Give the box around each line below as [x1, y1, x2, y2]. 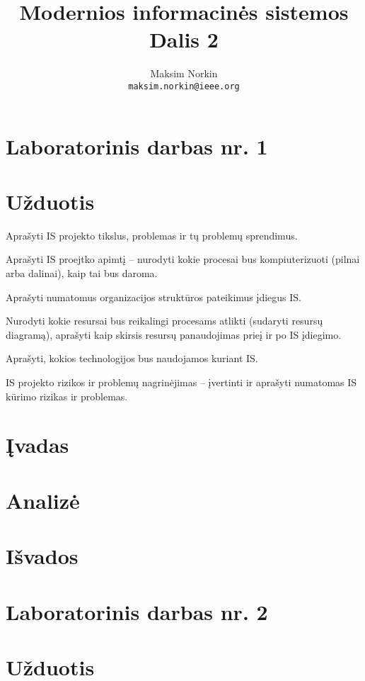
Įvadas [6, 430, 69, 459]
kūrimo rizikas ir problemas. [6, 388, 128, 403]
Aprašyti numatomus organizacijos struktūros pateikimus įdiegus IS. [6, 289, 301, 304]
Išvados [6, 541, 79, 570]
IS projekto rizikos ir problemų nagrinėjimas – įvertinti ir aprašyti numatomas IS [6, 375, 357, 390]
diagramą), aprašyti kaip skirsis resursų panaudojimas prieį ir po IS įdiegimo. [6, 327, 342, 342]
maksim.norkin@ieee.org [128, 81, 240, 91]
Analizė [6, 485, 80, 514]
